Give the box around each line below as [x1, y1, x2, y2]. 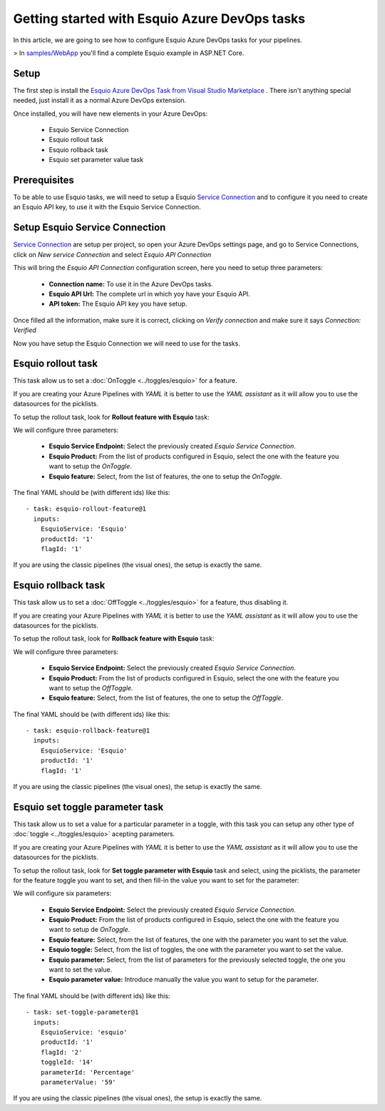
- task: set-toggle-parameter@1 [26, 1008, 139, 1017]
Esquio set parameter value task [48, 156, 144, 164]
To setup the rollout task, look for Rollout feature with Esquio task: [13, 413, 210, 421]
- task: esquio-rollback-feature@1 [26, 727, 150, 735]
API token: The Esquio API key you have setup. [48, 300, 188, 308]
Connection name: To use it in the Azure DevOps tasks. [48, 279, 213, 288]
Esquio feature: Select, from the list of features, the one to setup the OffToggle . [48, 693, 284, 703]
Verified [13, 326, 37, 335]
